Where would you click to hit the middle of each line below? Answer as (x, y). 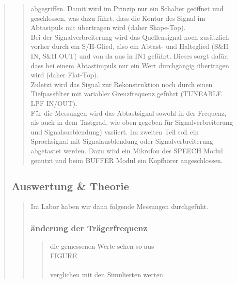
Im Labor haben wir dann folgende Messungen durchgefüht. (119, 206)
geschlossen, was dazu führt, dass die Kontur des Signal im (118, 18)
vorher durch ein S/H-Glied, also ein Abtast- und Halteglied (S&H (130, 46)
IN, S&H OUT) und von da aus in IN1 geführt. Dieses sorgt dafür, (130, 55)
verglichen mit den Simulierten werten (107, 274)
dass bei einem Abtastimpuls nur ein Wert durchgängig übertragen (130, 65)
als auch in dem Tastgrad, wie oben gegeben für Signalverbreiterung (132, 122)
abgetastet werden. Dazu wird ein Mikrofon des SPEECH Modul (127, 150)
